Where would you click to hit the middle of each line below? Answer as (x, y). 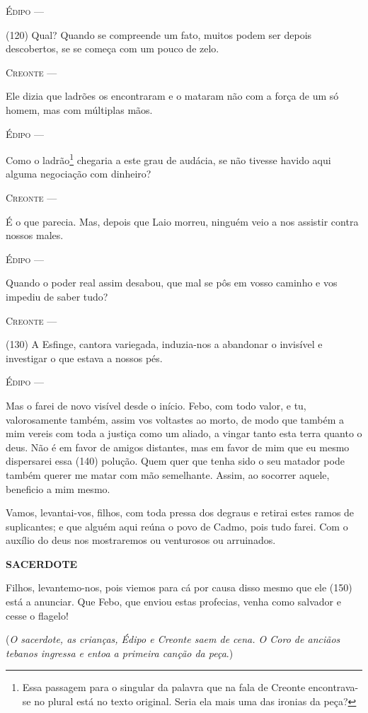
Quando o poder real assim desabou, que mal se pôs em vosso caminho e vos (172, 283)
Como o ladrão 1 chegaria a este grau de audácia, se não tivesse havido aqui (168, 159)
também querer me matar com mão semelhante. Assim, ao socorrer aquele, (168, 474)
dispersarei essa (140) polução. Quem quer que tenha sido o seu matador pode (175, 461)
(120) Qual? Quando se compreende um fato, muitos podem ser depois (159, 34)
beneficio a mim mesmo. (58, 488)
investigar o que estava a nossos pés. (84, 358)
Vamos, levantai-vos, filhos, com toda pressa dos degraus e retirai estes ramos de (180, 512)
